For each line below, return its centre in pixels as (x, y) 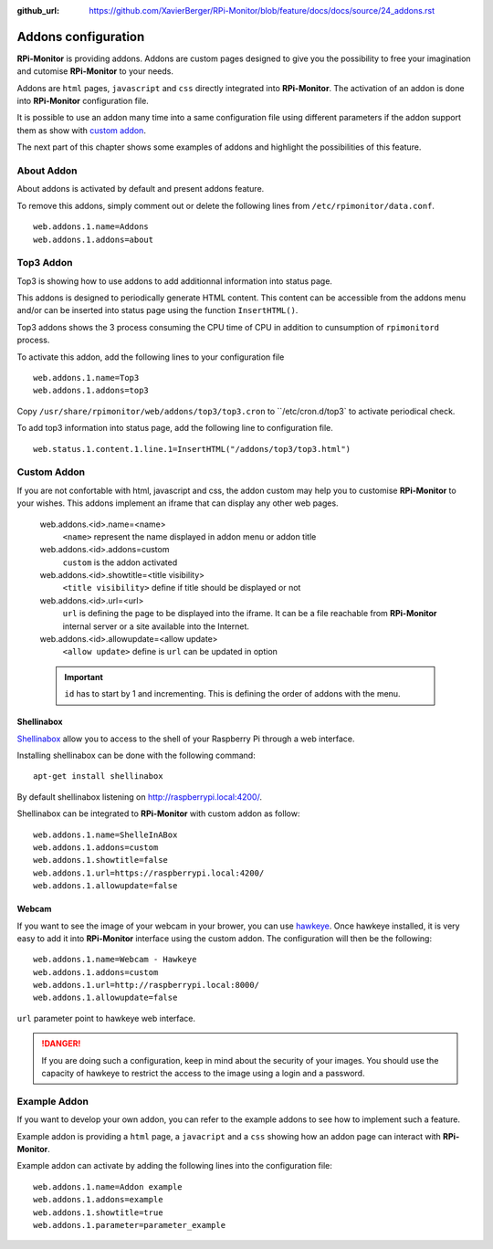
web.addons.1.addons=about (94, 239)
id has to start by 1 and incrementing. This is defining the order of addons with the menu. (232, 694)
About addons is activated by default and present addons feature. (141, 189)
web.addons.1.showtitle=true (98, 1212)
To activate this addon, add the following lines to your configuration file (151, 357)
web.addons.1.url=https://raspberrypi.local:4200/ (149, 873)
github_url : (38, 10)
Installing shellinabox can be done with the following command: (136, 755)
